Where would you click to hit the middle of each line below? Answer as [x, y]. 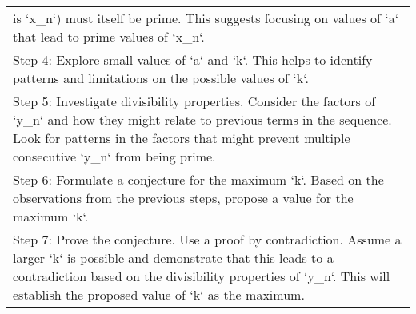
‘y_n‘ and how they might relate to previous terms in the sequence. [202, 119]
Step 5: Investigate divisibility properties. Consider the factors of [194, 101]
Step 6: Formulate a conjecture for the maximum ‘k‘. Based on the [198, 179]
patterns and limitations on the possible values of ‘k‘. [161, 78]
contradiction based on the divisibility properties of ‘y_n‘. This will [202, 276]
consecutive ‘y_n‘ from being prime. [114, 156]
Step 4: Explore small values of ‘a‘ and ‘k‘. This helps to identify [193, 60]
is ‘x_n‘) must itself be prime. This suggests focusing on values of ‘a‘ [206, 18]
